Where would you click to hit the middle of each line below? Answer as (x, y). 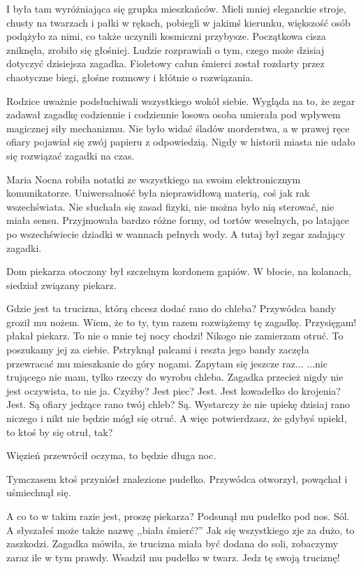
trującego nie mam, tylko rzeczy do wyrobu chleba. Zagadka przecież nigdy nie (175, 377)
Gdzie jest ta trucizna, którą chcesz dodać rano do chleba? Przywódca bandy (171, 308)
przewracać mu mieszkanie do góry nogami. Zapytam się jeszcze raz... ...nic (167, 363)
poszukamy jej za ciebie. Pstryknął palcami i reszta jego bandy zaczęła (158, 350)
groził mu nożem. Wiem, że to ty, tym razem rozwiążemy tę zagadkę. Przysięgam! (182, 322)
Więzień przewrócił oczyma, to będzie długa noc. (111, 455)
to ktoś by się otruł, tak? (60, 431)
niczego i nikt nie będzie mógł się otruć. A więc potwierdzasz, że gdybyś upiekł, (177, 418)
